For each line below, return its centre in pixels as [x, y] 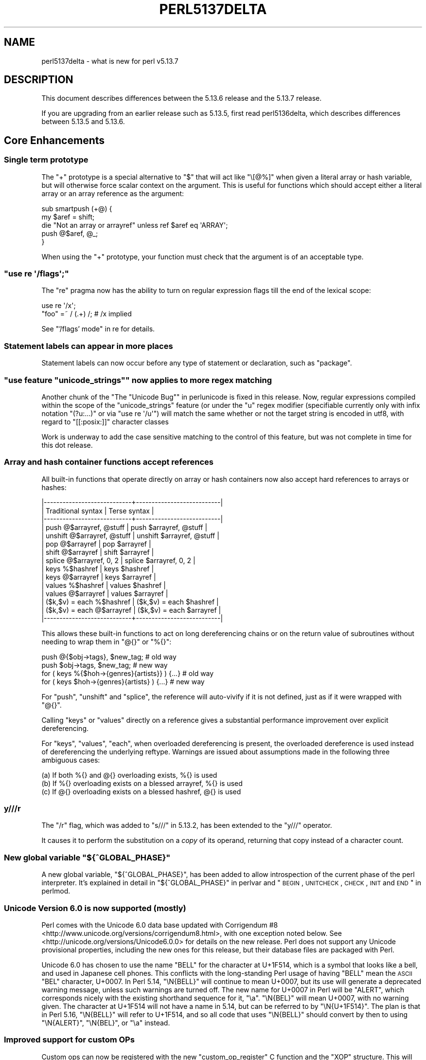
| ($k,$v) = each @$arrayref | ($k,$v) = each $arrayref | [131, 610]
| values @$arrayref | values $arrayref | [105, 593]
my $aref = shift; [68, 217]
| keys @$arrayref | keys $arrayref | [99, 577]
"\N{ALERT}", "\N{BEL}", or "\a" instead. [106, 1023]
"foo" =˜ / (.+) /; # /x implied [87, 314]
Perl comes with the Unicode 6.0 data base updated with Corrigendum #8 [160, 925]
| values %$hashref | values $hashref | [104, 585]
